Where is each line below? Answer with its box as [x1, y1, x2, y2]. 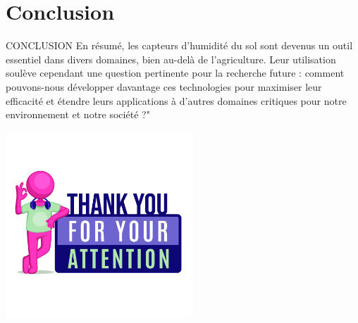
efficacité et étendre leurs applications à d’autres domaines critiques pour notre [6, 93, 347, 108]
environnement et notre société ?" [6, 107, 150, 122]
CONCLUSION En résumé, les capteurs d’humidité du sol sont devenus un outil [6, 38, 353, 53]
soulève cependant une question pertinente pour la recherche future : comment [6, 65, 345, 80]
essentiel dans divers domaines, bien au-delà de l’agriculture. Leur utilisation [6, 51, 336, 66]
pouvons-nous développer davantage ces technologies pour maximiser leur [6, 79, 322, 94]
